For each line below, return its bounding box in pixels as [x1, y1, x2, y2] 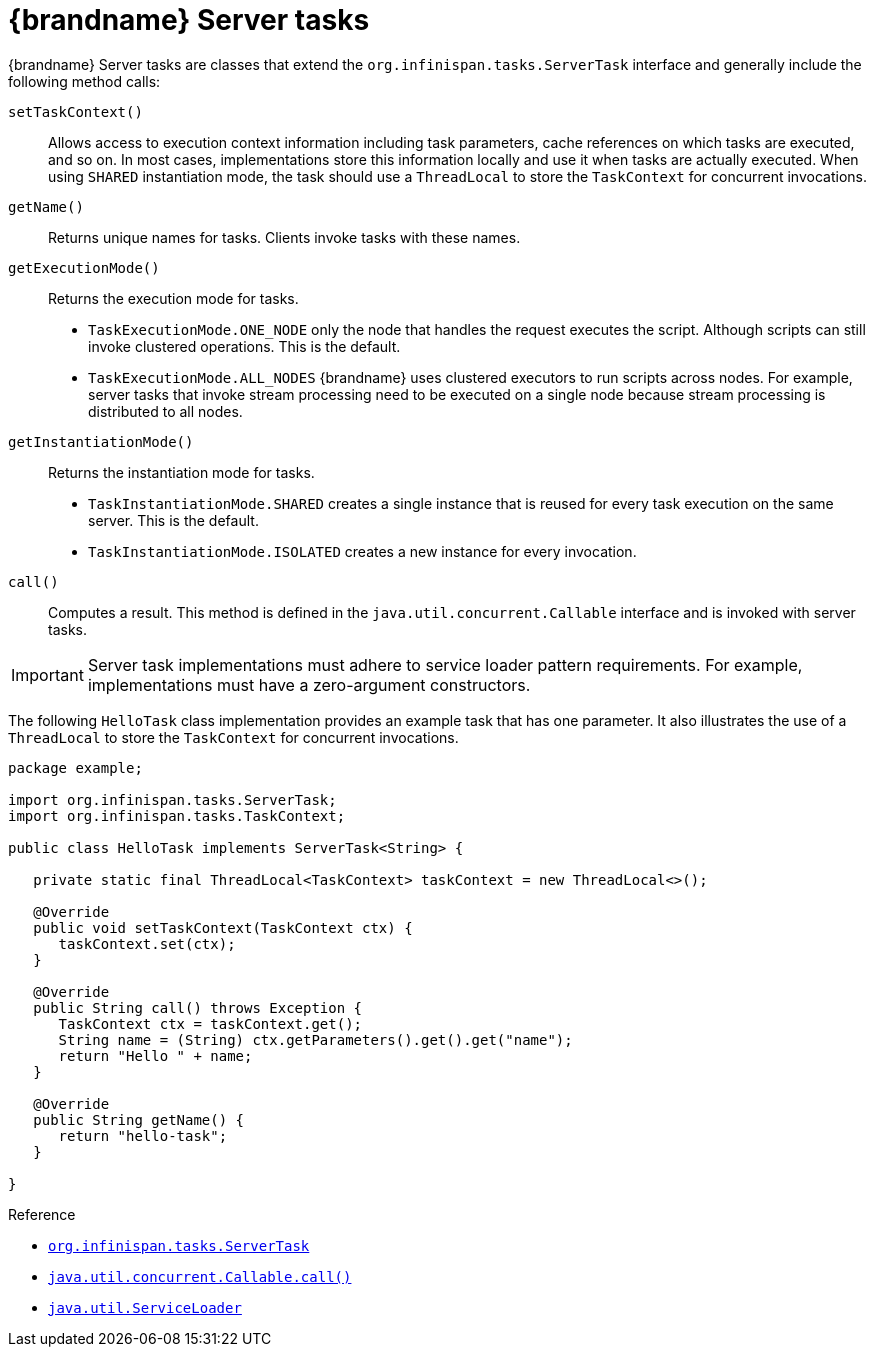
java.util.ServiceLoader [48, 1299, 242, 1316]
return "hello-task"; [58, 1127, 228, 1144]
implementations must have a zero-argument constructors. [87, 674, 531, 695]
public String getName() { [33, 1111, 245, 1128]
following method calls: [8, 72, 161, 90]
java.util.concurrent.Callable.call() [48, 1268, 352, 1285]
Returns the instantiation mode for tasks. [48, 463, 315, 481]
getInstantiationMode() [8, 433, 194, 450]
